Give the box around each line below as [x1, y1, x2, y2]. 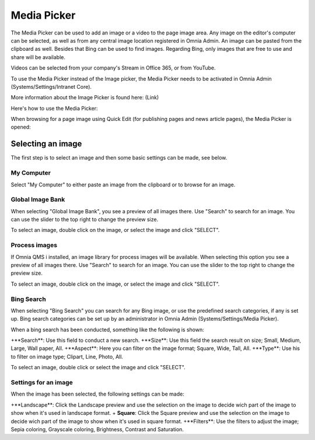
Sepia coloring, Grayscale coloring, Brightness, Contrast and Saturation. [10, 425, 184, 432]
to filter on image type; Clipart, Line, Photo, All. [10, 353, 124, 360]
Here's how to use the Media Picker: [10, 105, 99, 112]
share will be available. [10, 53, 66, 61]
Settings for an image [10, 378, 73, 386]
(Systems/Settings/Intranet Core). [10, 83, 92, 90]
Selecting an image [10, 139, 82, 149]
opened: [10, 123, 32, 131]
